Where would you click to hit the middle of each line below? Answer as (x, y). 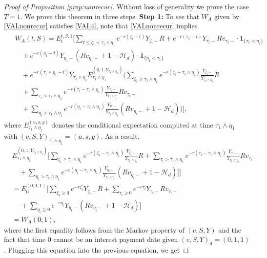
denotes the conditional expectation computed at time (132, 124)
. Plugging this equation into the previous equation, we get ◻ (96, 250)
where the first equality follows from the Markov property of (94, 229)
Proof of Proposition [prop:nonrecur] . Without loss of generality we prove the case (126, 6)
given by (227, 16)
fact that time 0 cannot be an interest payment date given (91, 239)
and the (230, 229)
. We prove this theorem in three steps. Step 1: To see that (110, 16)
